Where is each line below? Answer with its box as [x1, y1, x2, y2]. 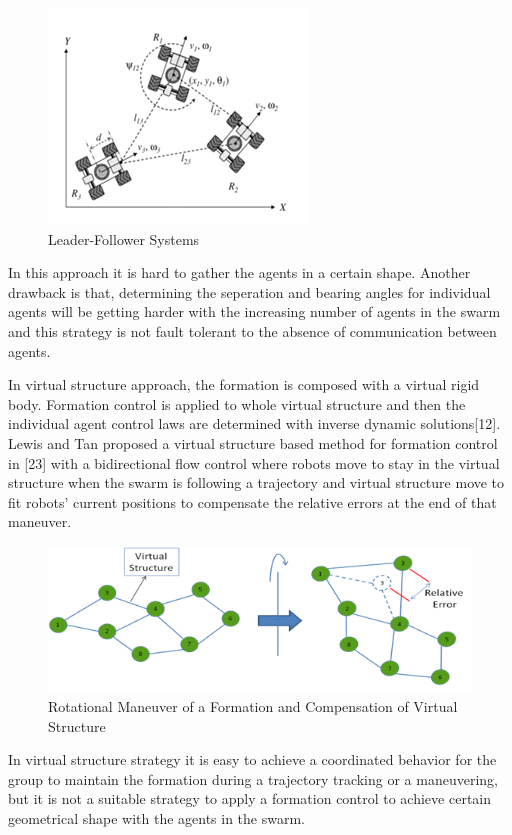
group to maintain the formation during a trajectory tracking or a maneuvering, [8, 768, 498, 789]
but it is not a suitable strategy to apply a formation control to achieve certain [8, 788, 491, 809]
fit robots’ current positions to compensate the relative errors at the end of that [8, 491, 497, 512]
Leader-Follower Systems [48, 228, 200, 249]
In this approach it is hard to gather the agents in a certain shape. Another [8, 262, 471, 283]
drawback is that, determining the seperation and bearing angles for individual [8, 281, 491, 302]
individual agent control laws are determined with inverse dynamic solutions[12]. [8, 413, 501, 434]
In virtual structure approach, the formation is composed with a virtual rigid [8, 374, 480, 395]
